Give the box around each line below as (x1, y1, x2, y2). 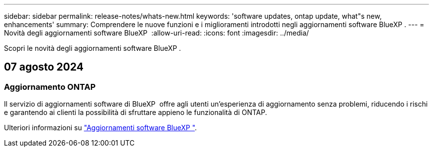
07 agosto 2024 (4, 61, 84, 74)
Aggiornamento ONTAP (4, 81, 96, 92)
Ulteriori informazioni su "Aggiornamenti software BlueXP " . (4, 123, 197, 132)
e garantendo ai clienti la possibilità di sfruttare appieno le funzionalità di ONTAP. (4, 108, 267, 117)
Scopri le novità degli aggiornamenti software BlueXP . (4, 44, 181, 52)
